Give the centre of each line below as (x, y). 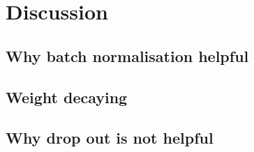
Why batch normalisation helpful (127, 55)
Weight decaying (67, 97)
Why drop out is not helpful (110, 138)
